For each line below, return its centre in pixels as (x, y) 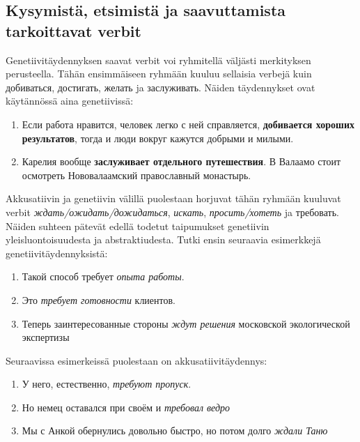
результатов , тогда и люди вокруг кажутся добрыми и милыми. (158, 138)
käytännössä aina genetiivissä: (70, 101)
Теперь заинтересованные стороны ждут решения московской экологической (186, 323)
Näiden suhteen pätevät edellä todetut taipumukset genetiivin (138, 226)
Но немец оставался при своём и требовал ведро (126, 407)
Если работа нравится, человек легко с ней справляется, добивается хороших (188, 124)
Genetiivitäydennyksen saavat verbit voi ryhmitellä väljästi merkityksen (158, 60)
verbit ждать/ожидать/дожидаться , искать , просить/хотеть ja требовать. (172, 212)
